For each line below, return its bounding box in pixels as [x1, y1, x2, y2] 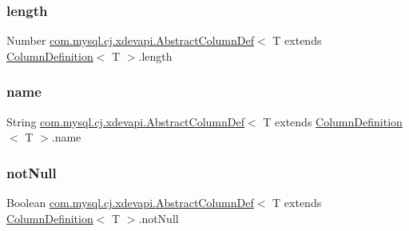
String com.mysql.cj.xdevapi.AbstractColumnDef [6, 113, 244, 129]
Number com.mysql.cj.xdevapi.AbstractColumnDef [6, 32, 255, 49]
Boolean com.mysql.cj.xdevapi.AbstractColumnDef [6, 194, 254, 211]
